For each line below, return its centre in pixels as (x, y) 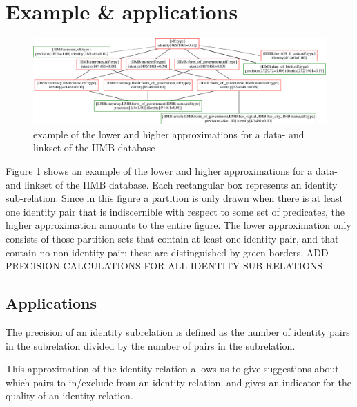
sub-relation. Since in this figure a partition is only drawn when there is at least (175, 198)
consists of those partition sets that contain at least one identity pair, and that (172, 238)
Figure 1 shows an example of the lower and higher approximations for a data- (172, 170)
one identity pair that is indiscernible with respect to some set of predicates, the (175, 211)
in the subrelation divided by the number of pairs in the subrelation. (151, 345)
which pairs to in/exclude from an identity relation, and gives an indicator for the (178, 382)
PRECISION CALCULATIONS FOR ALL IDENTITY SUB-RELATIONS (164, 266)
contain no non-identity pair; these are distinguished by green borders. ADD (167, 252)
